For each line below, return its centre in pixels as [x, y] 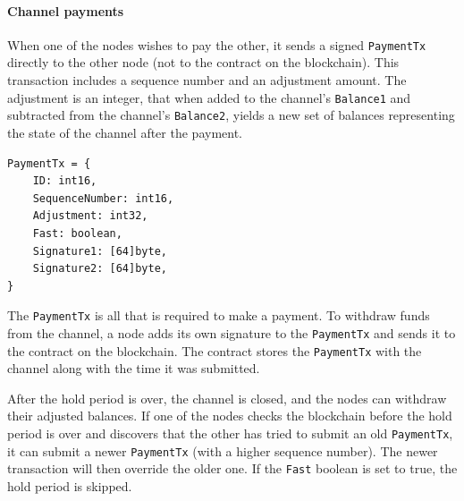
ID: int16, [65, 181]
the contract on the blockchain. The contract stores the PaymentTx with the [215, 350]
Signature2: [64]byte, [100, 269]
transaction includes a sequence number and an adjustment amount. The [207, 80]
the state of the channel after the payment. [125, 132]
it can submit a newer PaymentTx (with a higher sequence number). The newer [223, 450]
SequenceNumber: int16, [103, 198]
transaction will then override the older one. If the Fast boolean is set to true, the [232, 468]
